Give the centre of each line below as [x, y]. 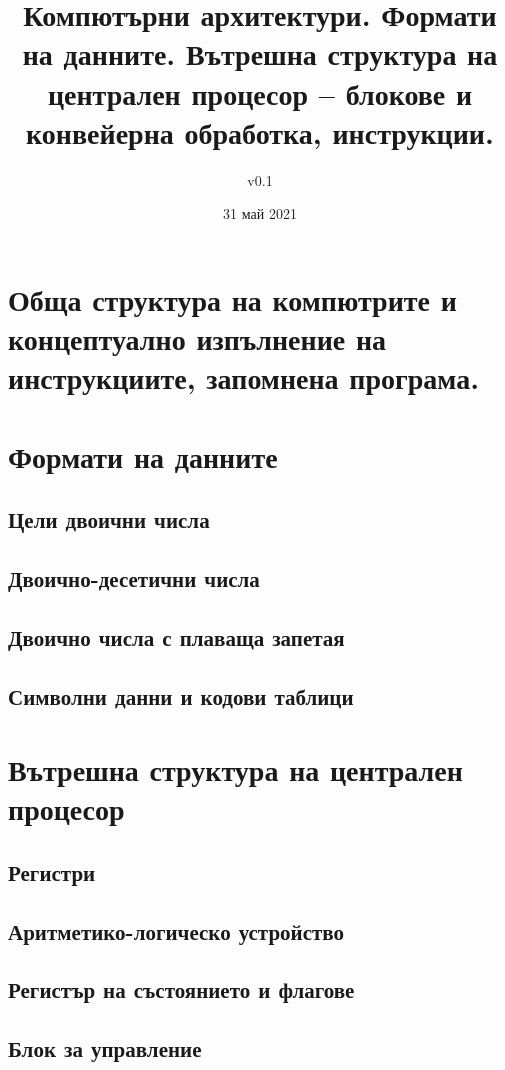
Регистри [52, 871]
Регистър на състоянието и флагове [181, 989]
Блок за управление [105, 1048]
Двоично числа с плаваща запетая [176, 636]
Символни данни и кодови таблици [181, 695]
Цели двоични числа [109, 519]
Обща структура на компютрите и [232, 298]
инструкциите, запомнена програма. [244, 377]
